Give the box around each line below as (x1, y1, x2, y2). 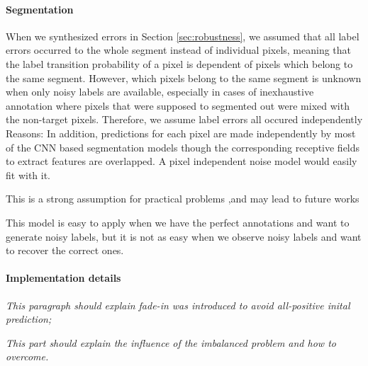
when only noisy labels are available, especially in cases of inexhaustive (6, 84, 314, 99)
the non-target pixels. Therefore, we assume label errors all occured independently (6, 112, 363, 127)
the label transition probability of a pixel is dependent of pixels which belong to (6, 56, 353, 71)
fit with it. (6, 167, 51, 182)
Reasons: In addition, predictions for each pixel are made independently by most (6, 125, 356, 140)
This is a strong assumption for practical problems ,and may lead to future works (6, 191, 359, 206)
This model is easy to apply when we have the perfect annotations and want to (6, 215, 350, 229)
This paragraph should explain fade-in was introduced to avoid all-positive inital (6, 297, 350, 312)
